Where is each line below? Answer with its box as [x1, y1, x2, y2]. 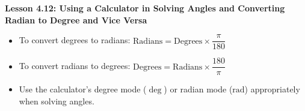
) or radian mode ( [164, 83, 233, 95]
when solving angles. [19, 94, 94, 107]
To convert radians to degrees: [19, 59, 131, 72]
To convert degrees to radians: [19, 34, 131, 46]
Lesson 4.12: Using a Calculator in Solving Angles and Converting [5, 2, 285, 14]
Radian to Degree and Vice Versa [5, 13, 147, 26]
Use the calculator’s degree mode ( [19, 83, 147, 95]
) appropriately [244, 83, 300, 95]
